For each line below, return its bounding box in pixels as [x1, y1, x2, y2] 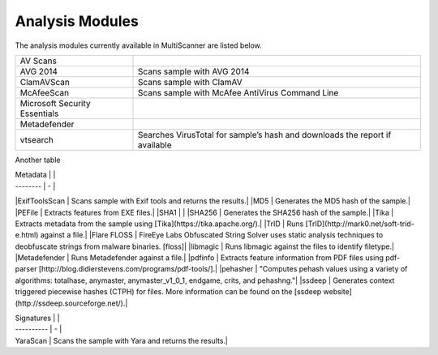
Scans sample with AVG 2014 [138, 66, 250, 77]
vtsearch [19, 134, 54, 145]
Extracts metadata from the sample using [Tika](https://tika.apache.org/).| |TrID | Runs [15, 219, 304, 229]
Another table [15, 155, 61, 165]
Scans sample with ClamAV [138, 76, 243, 88]
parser [15, 264, 37, 274]
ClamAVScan [19, 76, 71, 88]
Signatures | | [15, 313, 60, 323]
